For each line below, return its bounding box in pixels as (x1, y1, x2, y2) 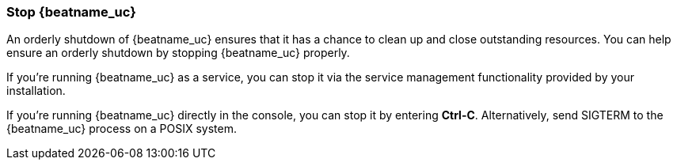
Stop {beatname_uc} (6, 4, 136, 20)
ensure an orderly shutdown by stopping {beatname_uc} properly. (6, 46, 350, 60)
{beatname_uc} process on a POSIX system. (6, 122, 237, 136)
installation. (6, 84, 66, 98)
